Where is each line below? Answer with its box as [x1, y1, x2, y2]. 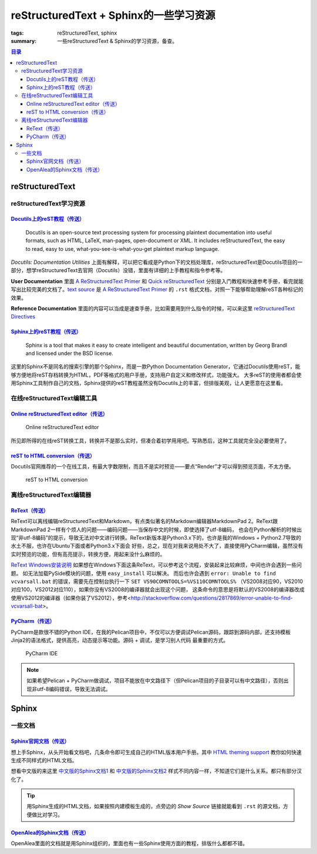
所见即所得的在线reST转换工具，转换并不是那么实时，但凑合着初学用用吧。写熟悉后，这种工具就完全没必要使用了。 [11, 437, 290, 444]
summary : [11, 37, 37, 44]
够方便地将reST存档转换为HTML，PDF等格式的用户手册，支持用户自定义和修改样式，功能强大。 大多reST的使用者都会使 [11, 371, 302, 379]
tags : [11, 29, 24, 36]
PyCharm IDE [25, 650, 58, 657]
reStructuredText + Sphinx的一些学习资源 [11, 9, 215, 22]
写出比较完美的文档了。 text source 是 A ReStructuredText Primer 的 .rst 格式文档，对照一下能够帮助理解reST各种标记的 [11, 286, 303, 293]
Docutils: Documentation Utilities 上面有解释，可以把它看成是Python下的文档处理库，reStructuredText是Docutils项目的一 [11, 259, 303, 266]
